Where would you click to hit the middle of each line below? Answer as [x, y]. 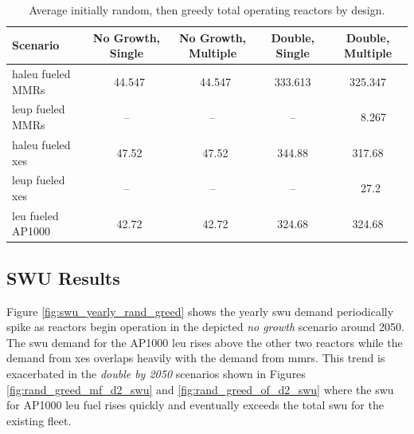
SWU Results [63, 277]
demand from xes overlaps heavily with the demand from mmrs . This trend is [196, 358]
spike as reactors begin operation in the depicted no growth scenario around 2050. [205, 327]
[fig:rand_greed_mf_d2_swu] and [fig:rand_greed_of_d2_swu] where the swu [200, 389]
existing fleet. [39, 420]
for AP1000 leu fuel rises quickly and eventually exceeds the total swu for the [195, 405]
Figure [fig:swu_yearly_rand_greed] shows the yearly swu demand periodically [200, 311]
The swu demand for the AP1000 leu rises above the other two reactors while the [205, 342]
